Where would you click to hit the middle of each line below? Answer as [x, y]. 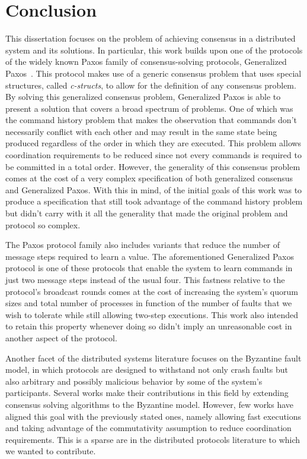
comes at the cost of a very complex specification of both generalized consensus [149, 178]
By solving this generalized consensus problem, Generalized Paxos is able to [143, 97]
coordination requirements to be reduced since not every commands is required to [153, 155]
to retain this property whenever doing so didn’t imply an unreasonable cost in [149, 326]
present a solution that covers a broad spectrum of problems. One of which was [149, 108]
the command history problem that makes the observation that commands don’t [151, 120]
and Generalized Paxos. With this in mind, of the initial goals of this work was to [154, 189]
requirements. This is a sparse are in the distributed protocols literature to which [153, 439]
